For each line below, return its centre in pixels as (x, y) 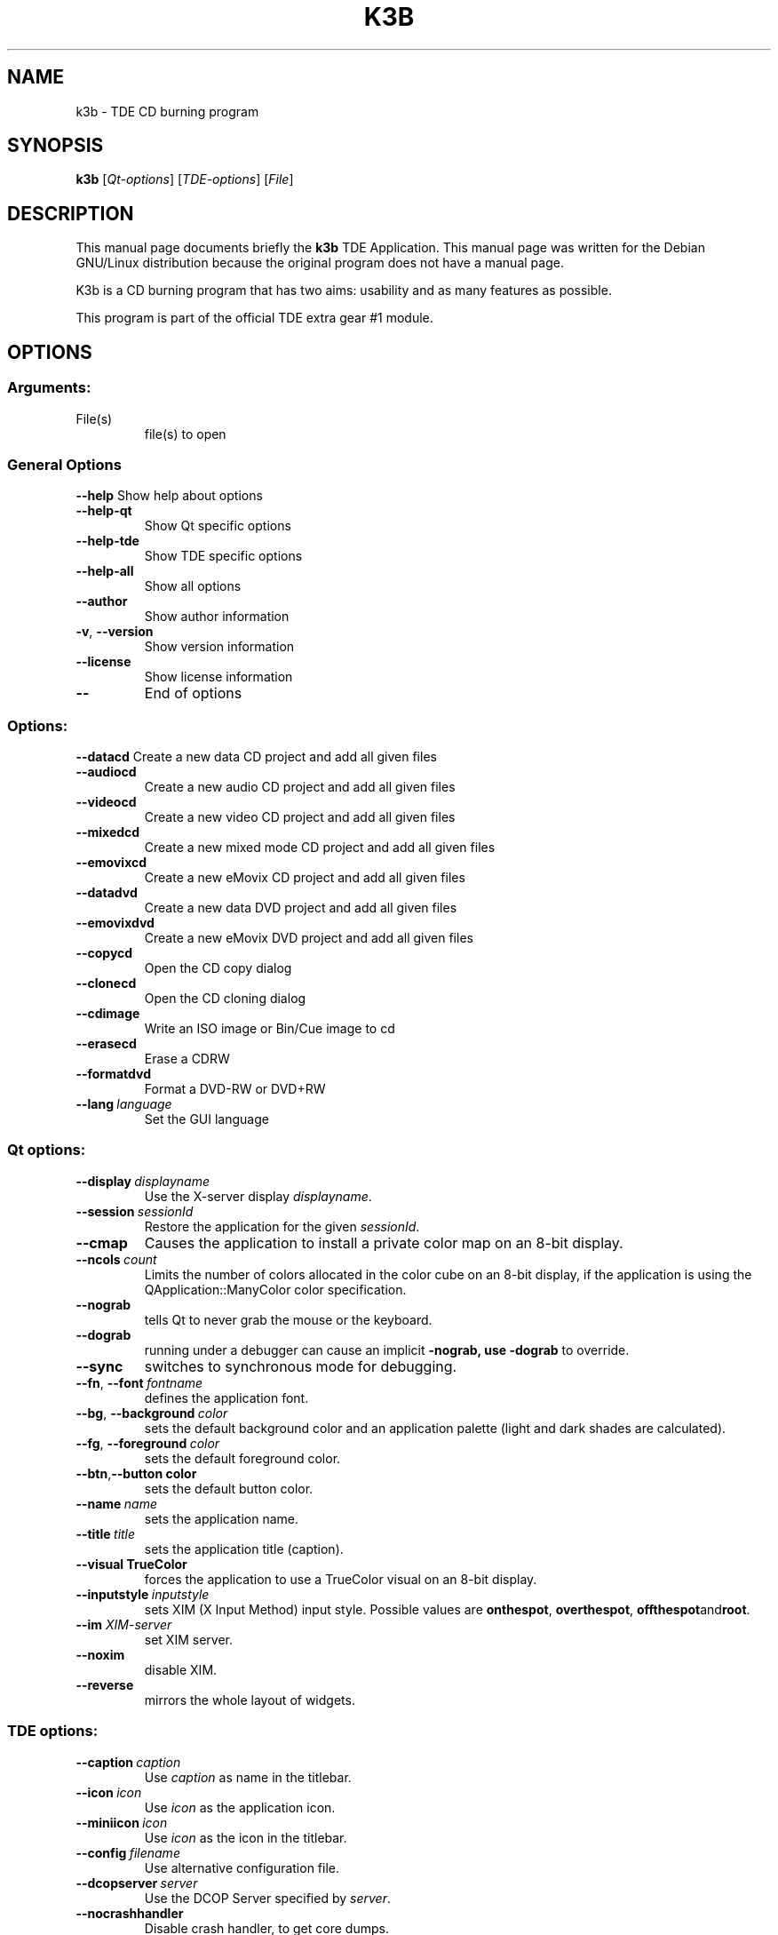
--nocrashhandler (130, 1913)
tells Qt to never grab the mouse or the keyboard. (288, 1319)
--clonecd (106, 983)
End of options (193, 693)
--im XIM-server (124, 1624)
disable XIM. (181, 1669)
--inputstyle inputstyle (143, 1594)
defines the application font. (226, 1397)
